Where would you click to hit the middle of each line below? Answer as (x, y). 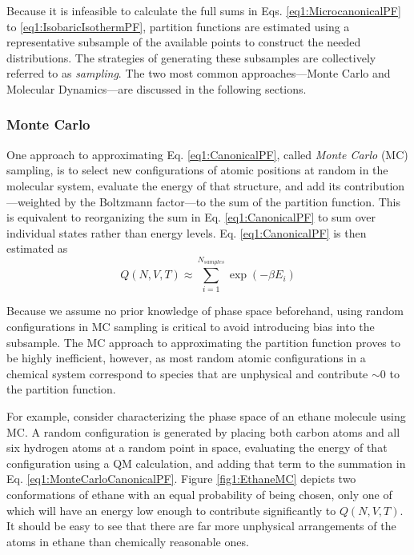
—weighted (34, 201)
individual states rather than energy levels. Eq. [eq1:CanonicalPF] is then (187, 232)
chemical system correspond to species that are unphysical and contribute (187, 373)
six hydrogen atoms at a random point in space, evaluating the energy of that (197, 447)
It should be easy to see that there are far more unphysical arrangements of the (201, 526)
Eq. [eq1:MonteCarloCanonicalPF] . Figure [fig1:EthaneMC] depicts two (181, 479)
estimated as (37, 248)
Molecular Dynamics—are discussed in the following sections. (157, 88)
